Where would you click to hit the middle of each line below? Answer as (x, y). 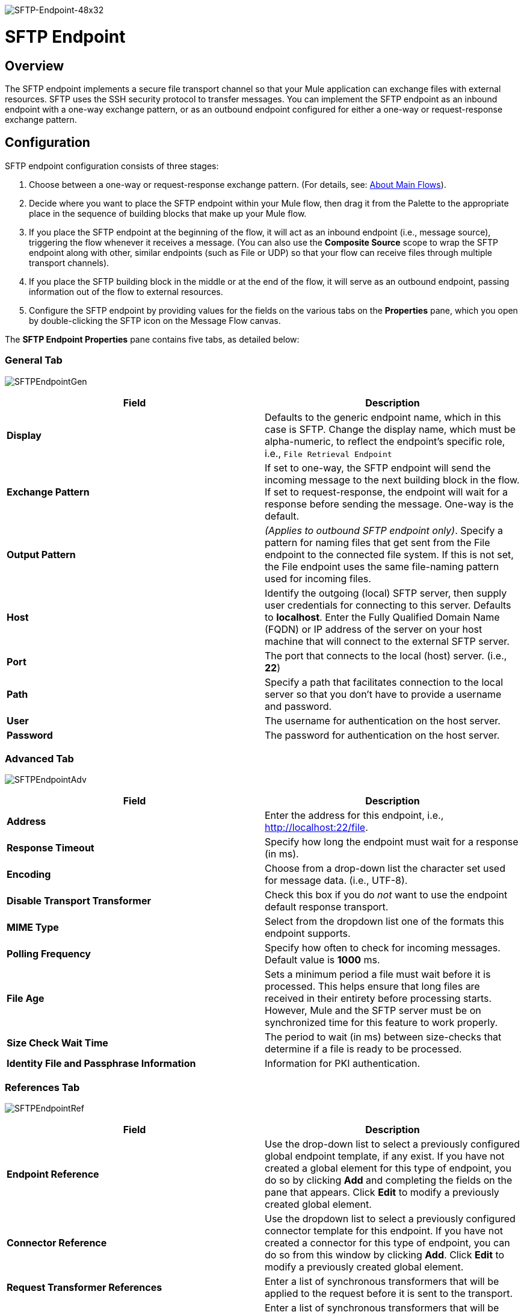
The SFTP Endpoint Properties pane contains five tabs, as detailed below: (152, 339)
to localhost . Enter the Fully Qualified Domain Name (382, 617)
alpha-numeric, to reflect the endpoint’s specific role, (385, 441)
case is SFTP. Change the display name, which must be (390, 429)
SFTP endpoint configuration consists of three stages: (112, 166)
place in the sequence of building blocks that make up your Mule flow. (168, 213)
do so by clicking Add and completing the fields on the (389, 1180)
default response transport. (327, 907)
